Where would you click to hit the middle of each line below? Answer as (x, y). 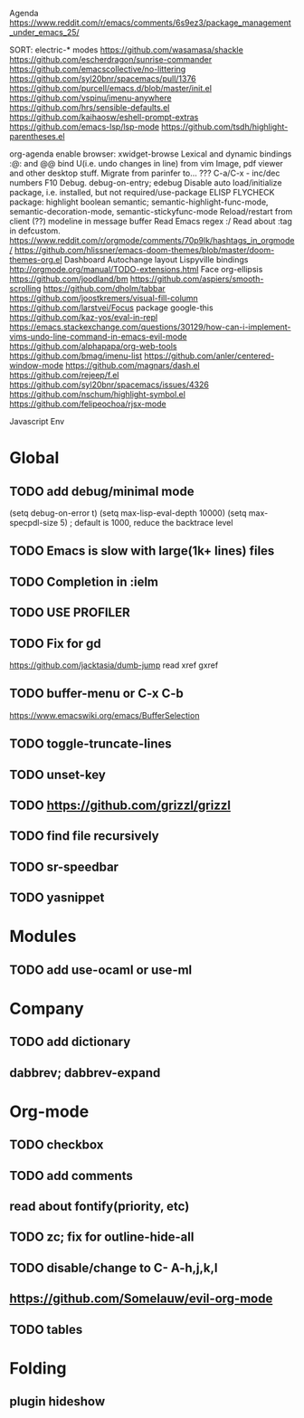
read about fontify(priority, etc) (100, 1207)
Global (34, 458)
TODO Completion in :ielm (84, 581)
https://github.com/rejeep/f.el (64, 375)
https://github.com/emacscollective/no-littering (98, 69)
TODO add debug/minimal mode (102, 491)
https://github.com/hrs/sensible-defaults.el (90, 107)
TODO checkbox (57, 1145)
